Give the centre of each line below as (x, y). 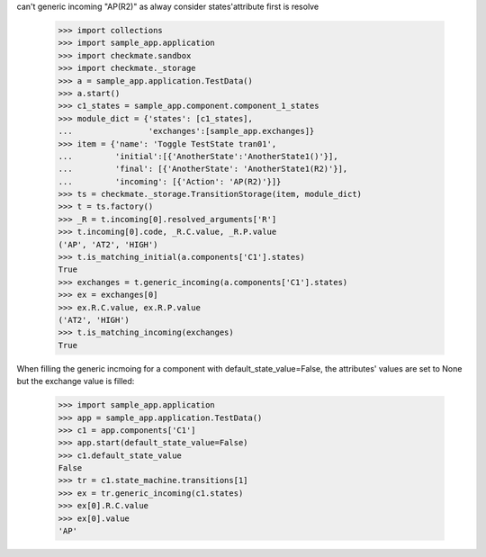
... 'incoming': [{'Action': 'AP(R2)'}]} (170, 181)
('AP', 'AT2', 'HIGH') (108, 244)
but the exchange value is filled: (76, 382)
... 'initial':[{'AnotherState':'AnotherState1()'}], (198, 156)
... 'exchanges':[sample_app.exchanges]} (186, 131)
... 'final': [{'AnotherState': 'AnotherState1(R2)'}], (203, 169)
